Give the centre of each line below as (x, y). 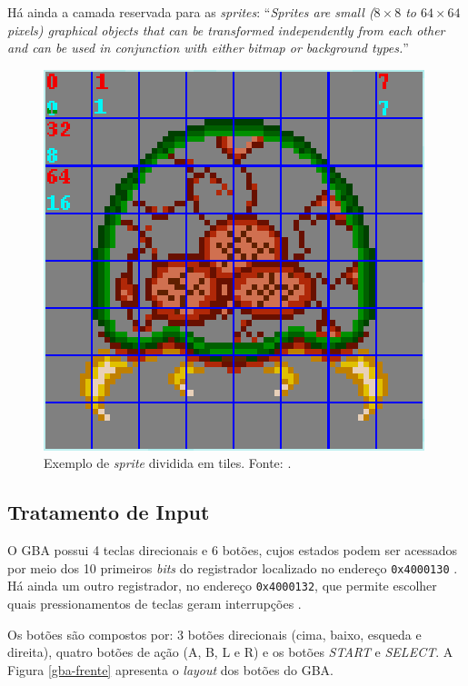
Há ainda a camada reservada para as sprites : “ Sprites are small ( (191, 12)
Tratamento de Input (109, 512)
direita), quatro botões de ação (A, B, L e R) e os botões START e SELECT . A (230, 652)
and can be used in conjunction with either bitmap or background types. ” (208, 48)
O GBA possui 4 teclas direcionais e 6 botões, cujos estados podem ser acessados (233, 550)
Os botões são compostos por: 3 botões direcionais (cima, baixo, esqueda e (214, 634)
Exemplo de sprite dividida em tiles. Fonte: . (168, 463)
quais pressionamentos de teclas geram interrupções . (154, 604)
